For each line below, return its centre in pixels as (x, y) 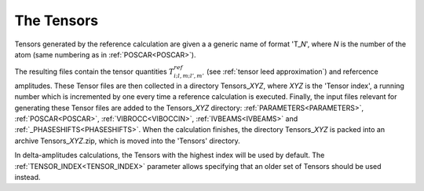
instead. (27, 178)
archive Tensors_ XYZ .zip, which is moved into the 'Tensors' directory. (128, 141)
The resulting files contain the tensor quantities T (94, 72)
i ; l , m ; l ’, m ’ (189, 76)
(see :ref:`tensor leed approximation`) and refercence (292, 72)
